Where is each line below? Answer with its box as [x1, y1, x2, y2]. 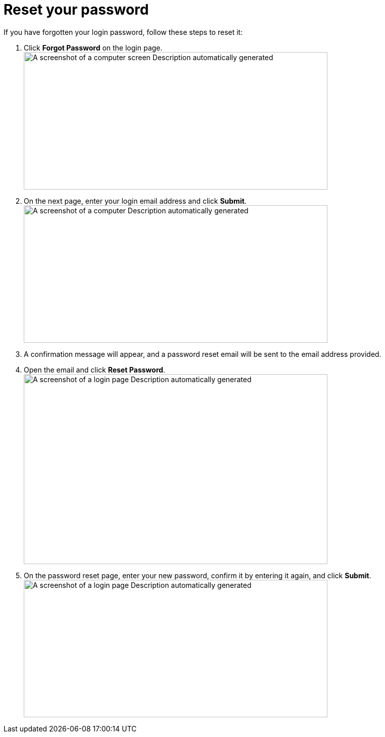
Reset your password [4, 1, 149, 18]
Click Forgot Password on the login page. [24, 43, 163, 52]
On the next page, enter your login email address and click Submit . [24, 196, 247, 205]
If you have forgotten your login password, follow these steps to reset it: [4, 27, 243, 36]
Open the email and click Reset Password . [24, 365, 165, 374]
